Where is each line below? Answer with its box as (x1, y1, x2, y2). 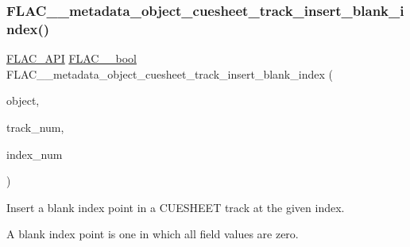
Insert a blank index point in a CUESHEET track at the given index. (6, 199, 345, 215)
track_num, (6, 118, 64, 135)
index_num (6, 145, 63, 162)
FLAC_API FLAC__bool (6, 50, 137, 67)
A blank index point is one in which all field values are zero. (6, 226, 299, 242)
